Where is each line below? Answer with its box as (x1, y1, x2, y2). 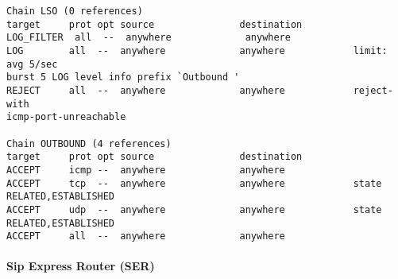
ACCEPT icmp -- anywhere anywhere (6, 164, 285, 176)
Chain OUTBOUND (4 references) (6, 138, 172, 149)
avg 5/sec (6, 58, 58, 70)
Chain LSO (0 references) (6, 6, 143, 17)
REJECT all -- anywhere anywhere (6, 84, 285, 96)
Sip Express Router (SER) (6, 258, 155, 274)
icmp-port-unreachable (6, 111, 126, 123)
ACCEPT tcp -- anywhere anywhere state (6, 177, 382, 189)
